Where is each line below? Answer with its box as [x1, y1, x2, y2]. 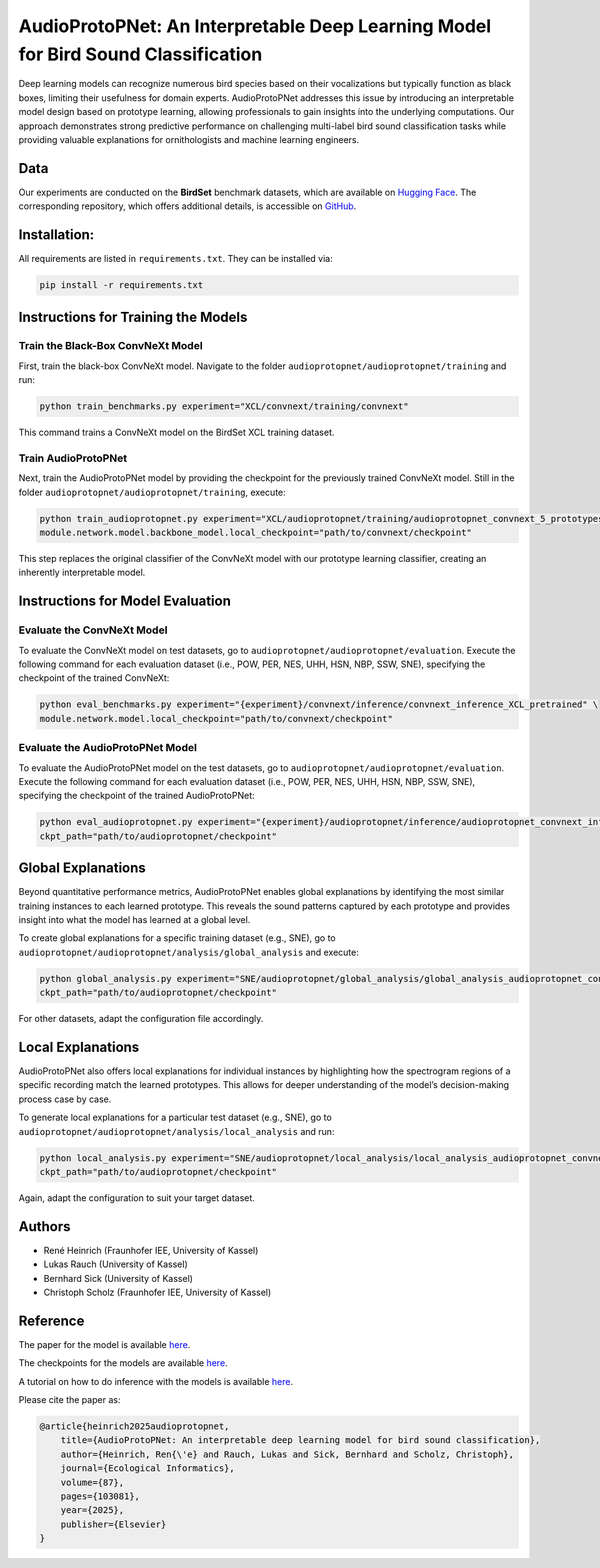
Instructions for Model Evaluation [18, 593, 232, 610]
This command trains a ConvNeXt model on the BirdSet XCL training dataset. [18, 426, 335, 439]
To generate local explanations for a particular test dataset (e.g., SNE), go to [18, 1111, 332, 1124]
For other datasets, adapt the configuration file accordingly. [18, 1013, 264, 1025]
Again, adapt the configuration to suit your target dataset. [18, 1191, 255, 1204]
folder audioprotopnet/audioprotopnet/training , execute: [18, 486, 287, 498]
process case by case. [18, 1093, 112, 1105]
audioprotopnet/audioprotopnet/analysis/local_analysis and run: [18, 1125, 335, 1137]
